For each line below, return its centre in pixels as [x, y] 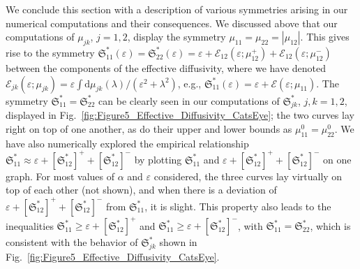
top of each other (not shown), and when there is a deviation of [141, 190]
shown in [178, 242]
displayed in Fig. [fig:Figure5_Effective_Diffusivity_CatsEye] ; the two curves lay [180, 115]
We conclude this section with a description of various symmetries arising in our [177, 9]
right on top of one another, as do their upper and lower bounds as [149, 128]
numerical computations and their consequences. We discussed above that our [172, 23]
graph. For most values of [60, 176]
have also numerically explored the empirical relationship [127, 143]
